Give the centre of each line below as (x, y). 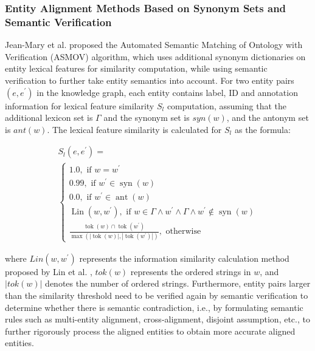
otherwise (183, 232)
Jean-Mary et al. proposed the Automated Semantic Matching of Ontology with (154, 45)
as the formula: (262, 129)
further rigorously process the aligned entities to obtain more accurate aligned (150, 331)
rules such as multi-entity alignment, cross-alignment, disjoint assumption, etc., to (157, 319)
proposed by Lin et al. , (49, 271)
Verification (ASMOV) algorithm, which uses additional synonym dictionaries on (155, 56)
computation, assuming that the (227, 105)
